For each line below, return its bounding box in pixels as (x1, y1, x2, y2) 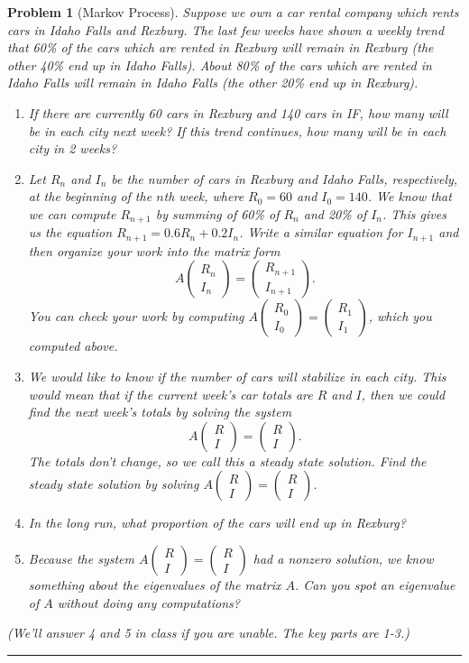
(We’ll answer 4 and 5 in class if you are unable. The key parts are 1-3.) (7, 623, 409, 642)
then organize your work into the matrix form (28, 241, 280, 260)
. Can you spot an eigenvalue (295, 576, 455, 594)
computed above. (28, 336, 118, 355)
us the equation (28, 223, 113, 242)
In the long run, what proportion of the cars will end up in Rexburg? (28, 513, 406, 532)
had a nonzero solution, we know (253, 549, 434, 567)
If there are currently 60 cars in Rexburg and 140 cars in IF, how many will (28, 103, 448, 122)
